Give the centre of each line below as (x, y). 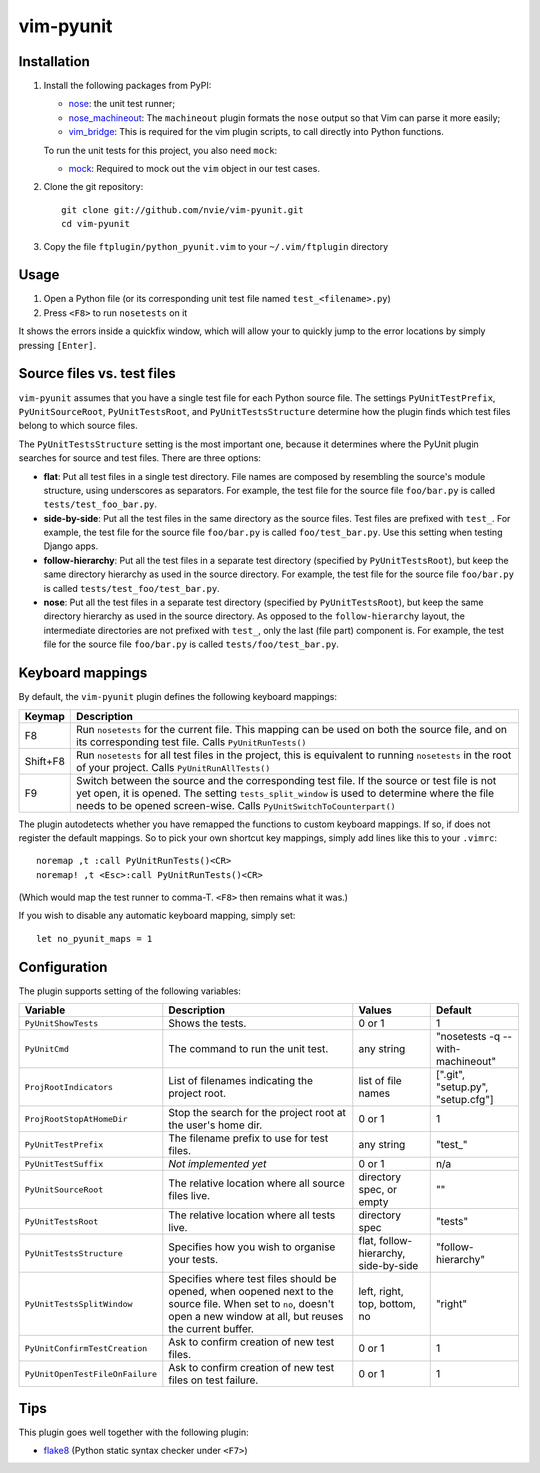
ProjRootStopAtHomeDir (76, 1118)
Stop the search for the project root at (257, 1113)
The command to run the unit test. (248, 1049)
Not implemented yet (217, 1164)
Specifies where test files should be (252, 1279)
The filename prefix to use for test (248, 1138)
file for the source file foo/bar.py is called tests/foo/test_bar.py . (191, 644)
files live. (189, 1196)
